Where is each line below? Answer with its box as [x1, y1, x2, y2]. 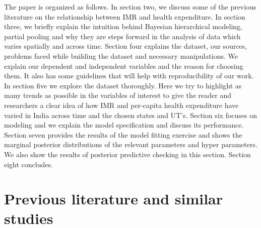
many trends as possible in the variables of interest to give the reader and [4, 90, 231, 100]
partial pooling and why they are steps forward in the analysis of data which [4, 31, 241, 41]
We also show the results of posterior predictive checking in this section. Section [4, 149, 251, 159]
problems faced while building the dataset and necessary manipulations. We [4, 50, 238, 61]
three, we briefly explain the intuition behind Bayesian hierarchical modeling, [4, 21, 242, 32]
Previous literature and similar [4, 188, 223, 209]
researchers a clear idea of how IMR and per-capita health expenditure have [4, 99, 239, 110]
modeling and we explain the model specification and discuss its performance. [4, 120, 244, 130]
